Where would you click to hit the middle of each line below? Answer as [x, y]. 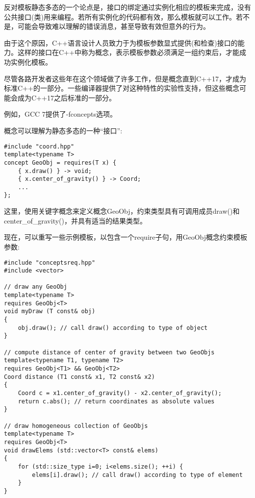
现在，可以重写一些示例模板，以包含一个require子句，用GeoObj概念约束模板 [126, 237]
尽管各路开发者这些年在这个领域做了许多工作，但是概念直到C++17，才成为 [125, 78]
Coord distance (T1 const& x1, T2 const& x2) [79, 377]
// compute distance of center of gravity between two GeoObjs [109, 352]
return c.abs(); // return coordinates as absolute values [116, 401]
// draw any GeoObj [36, 287]
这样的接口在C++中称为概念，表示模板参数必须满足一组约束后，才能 [128, 52]
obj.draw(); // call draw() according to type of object [113, 328]
